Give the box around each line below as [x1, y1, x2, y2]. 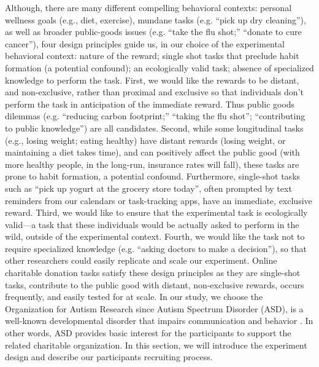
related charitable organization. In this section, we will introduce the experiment [5, 338, 307, 351]
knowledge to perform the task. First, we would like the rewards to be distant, [5, 73, 299, 86]
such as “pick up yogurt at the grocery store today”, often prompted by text [5, 181, 292, 194]
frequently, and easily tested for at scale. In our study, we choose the [5, 290, 263, 303]
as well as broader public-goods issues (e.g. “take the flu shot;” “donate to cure [5, 25, 302, 38]
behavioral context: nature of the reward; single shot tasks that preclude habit [5, 49, 299, 62]
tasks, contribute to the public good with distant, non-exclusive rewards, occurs [5, 278, 304, 291]
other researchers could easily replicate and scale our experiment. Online [5, 254, 277, 267]
